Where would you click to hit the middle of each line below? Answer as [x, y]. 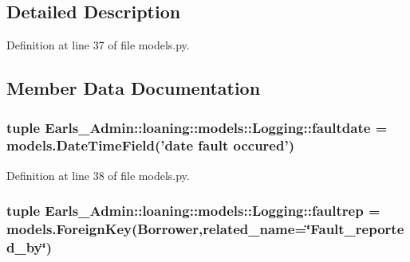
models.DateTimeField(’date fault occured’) [150, 145]
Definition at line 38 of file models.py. [98, 175]
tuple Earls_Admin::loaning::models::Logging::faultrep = [193, 211]
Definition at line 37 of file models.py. [98, 45]
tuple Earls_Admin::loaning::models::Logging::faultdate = [197, 127]
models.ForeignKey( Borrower [102, 229]
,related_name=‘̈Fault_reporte [301, 229]
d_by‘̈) [30, 247]
